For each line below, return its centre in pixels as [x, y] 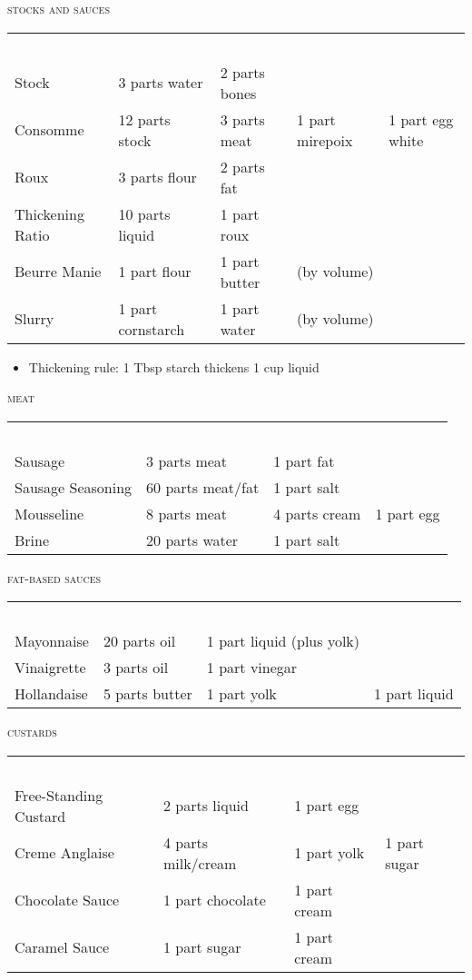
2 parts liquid [206, 806]
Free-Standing [59, 795]
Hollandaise [51, 694]
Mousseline [49, 513]
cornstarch [152, 329]
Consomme [49, 130]
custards [32, 732]
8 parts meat [187, 513]
